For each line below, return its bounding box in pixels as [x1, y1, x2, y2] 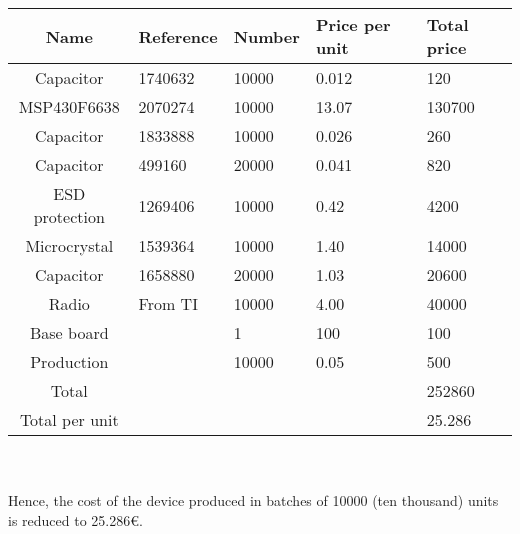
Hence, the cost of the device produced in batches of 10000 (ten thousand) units [8, 490, 499, 511]
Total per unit [19, 408, 119, 431]
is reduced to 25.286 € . [8, 509, 143, 530]
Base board [29, 321, 109, 344]
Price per [315, 13, 391, 36]
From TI [138, 292, 198, 315]
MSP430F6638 [18, 95, 120, 118]
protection [33, 205, 105, 228]
